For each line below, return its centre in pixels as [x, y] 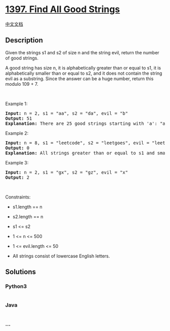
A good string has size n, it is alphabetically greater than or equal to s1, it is [83, 68]
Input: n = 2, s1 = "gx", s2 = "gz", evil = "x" [67, 172]
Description [24, 40]
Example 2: [17, 133]
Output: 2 [17, 177]
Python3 [16, 286]
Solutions [21, 272]
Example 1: [16, 104]
